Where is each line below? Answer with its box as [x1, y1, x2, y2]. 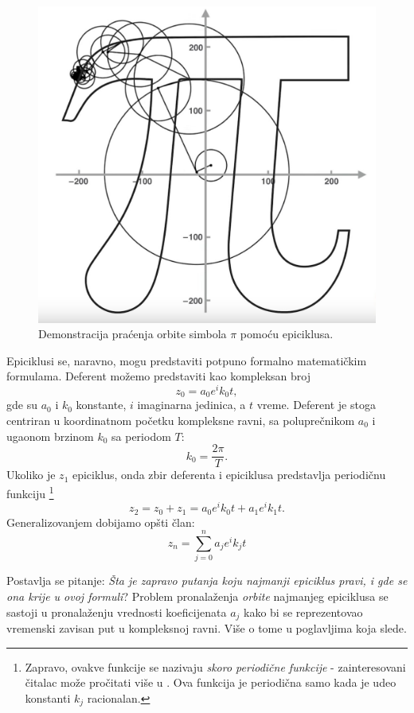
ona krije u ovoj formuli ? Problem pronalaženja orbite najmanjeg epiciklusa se [6, 587, 389, 604]
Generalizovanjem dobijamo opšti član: [6, 513, 195, 530]
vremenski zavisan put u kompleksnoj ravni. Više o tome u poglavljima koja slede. [6, 619, 407, 636]
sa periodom [111, 427, 171, 444]
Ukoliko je [6, 466, 56, 483]
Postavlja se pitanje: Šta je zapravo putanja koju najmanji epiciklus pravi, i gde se [6, 572, 408, 589]
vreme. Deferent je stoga [256, 396, 376, 413]
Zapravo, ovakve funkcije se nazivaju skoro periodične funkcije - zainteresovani [25, 658, 406, 675]
